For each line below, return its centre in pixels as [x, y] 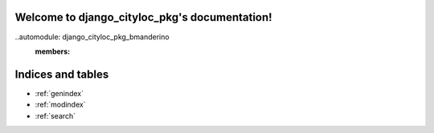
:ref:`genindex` [59, 93]
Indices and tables [62, 74]
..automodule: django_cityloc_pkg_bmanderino [92, 37]
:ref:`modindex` [60, 105]
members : [53, 51]
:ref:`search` [55, 115]
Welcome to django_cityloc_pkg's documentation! [143, 17]
